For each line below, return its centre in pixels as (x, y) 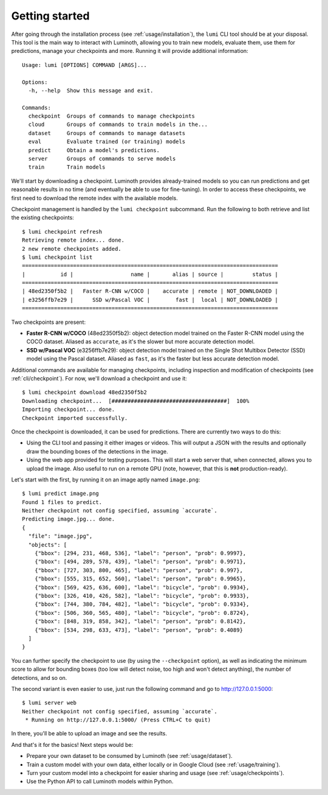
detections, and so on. (39, 678)
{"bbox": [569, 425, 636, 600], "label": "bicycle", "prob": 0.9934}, (142, 587)
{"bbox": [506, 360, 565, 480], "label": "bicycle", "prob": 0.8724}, (142, 613)
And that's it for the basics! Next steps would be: (72, 744)
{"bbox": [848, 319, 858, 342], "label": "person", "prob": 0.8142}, (140, 622)
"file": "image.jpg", (60, 536)
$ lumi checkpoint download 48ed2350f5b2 (84, 392)
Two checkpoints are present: (49, 322)
